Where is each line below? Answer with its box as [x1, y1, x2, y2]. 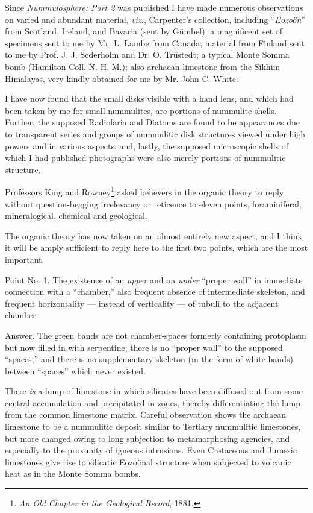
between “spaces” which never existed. [5, 364, 146, 377]
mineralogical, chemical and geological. [5, 209, 147, 222]
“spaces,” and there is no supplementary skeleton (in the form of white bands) [5, 353, 293, 365]
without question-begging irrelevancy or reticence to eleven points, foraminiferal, [5, 197, 302, 210]
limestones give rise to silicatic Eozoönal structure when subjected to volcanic [5, 455, 291, 468]
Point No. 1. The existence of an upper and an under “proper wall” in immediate [5, 273, 303, 286]
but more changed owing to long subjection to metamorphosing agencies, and [5, 432, 290, 444]
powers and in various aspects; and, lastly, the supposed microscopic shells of [5, 139, 289, 152]
